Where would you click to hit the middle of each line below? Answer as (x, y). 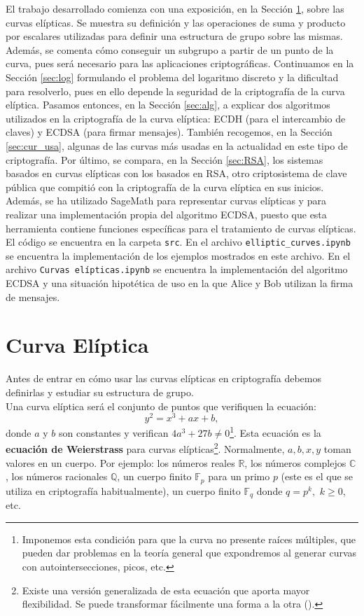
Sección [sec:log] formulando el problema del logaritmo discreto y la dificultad (172, 77)
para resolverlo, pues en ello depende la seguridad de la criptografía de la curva (175, 91)
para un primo (239, 476)
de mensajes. (33, 296)
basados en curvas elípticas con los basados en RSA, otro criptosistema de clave (176, 173)
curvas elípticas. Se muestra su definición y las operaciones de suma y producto (176, 22)
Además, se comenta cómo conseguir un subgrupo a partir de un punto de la (170, 49)
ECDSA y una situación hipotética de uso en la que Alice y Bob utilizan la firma (180, 283)
